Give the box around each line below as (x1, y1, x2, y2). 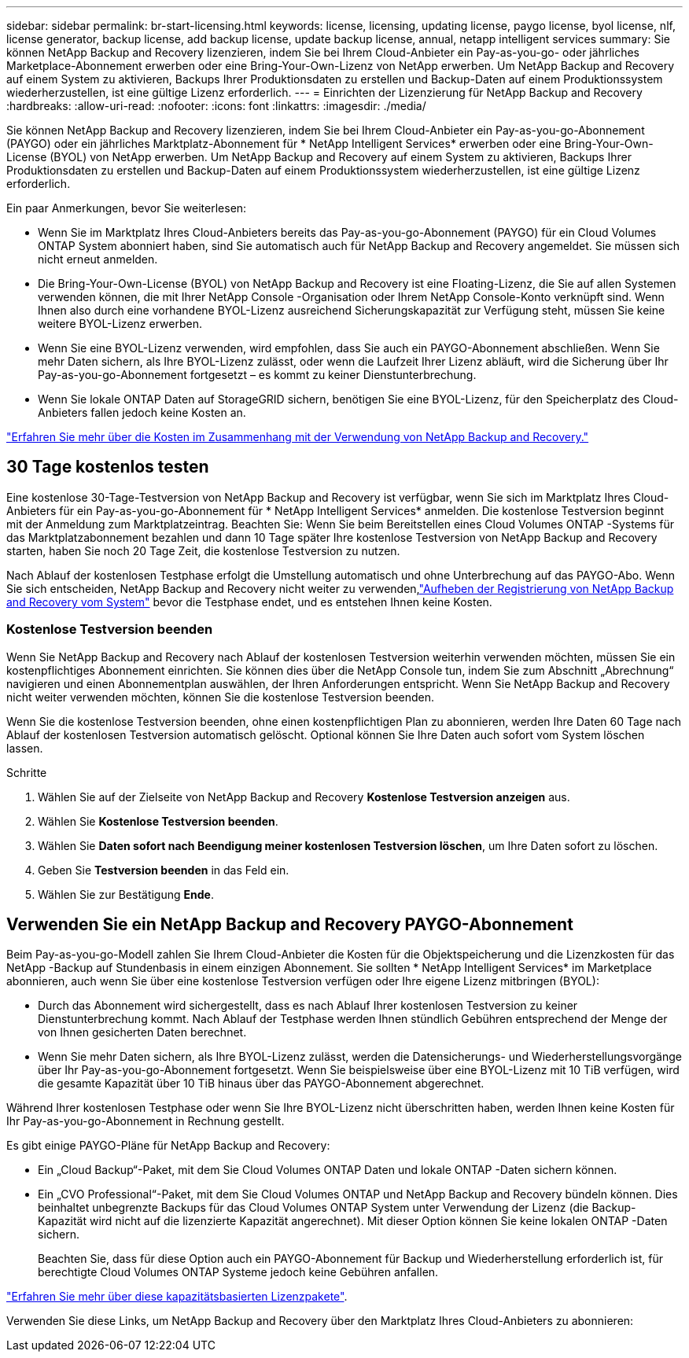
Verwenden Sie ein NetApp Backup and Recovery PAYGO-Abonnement (6, 915, 573, 935)
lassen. (6, 741, 43, 755)
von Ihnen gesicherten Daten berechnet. (38, 1025, 247, 1040)
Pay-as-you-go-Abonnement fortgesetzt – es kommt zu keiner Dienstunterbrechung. (38, 368, 477, 381)
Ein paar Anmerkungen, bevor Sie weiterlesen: (6, 201, 247, 215)
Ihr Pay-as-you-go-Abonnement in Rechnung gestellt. (6, 1114, 285, 1128)
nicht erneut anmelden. (38, 252, 158, 266)
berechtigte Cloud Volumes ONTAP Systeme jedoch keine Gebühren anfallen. (38, 1265, 439, 1279)
